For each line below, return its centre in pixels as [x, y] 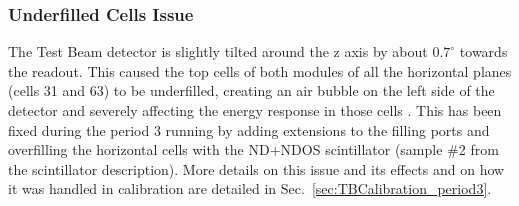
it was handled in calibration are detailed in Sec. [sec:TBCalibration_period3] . [250, 188]
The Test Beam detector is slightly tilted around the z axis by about [218, 51]
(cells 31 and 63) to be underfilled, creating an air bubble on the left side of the [251, 90]
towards [483, 51]
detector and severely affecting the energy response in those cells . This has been [255, 110]
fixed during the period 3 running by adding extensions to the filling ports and [249, 129]
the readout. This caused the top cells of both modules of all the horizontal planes [260, 70]
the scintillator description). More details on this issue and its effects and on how [256, 168]
